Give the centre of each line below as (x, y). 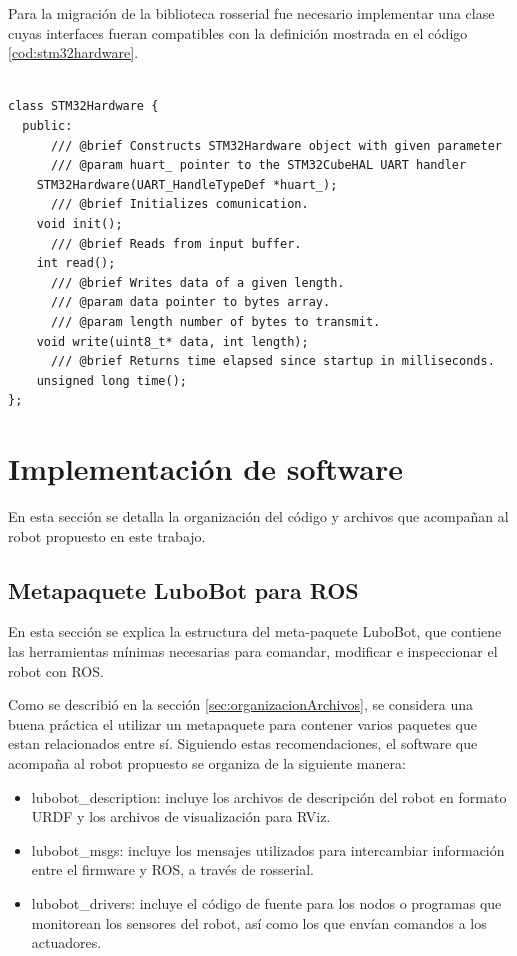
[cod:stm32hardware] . (73, 52)
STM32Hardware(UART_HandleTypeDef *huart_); (187, 184)
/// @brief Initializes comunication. (179, 204)
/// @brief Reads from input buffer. (176, 243)
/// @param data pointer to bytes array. (190, 302)
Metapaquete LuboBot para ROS (183, 589)
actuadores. (66, 942)
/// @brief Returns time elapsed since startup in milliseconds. (272, 361)
